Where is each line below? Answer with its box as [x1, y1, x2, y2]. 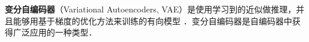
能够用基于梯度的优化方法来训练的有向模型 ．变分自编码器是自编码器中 [13, 14, 292, 27]
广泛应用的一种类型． [13, 26, 97, 38]
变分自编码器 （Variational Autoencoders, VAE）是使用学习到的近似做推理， [5, 3, 296, 15]
